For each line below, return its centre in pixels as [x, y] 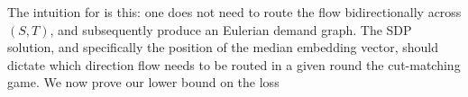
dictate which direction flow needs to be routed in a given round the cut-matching [234, 64]
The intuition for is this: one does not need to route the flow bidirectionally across [234, 12]
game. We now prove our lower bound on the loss [143, 82]
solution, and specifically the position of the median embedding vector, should [223, 47]
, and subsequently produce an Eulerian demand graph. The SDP [231, 29]
